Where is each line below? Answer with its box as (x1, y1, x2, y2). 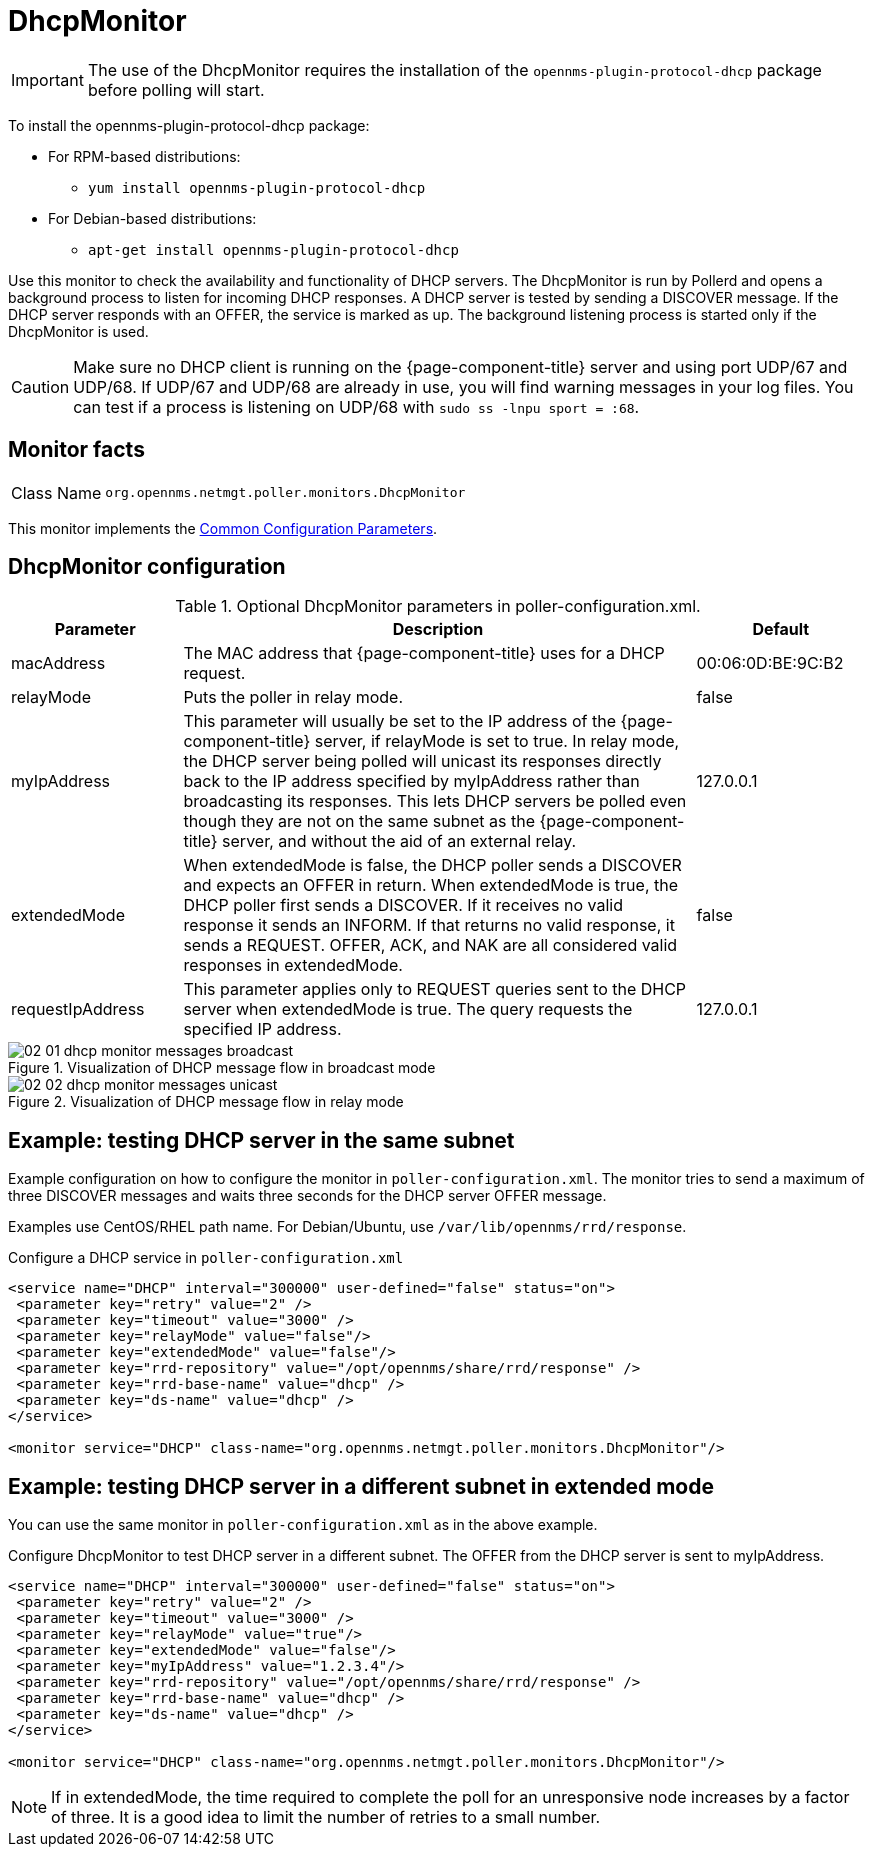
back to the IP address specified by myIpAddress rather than (183, 771, 640, 792)
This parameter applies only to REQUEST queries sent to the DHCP (183, 979, 687, 1000)
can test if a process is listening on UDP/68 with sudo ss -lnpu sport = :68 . (73, 396, 640, 417)
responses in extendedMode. (183, 955, 403, 976)
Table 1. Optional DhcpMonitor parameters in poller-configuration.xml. (175, 596, 701, 617)
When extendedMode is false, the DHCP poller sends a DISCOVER (183, 855, 682, 876)
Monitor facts (8, 437, 145, 463)
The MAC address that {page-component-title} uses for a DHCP (183, 643, 665, 664)
